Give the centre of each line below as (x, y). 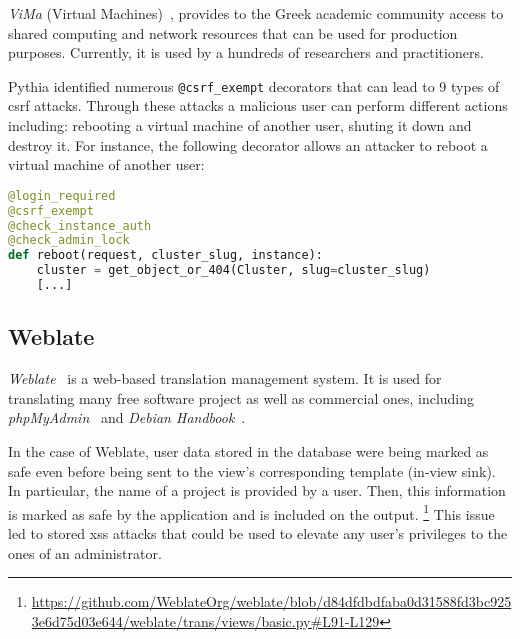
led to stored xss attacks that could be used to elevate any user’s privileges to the (258, 532)
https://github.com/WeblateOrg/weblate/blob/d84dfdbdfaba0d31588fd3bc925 (271, 601)
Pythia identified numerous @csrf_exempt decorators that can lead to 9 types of (254, 85)
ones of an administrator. (85, 552)
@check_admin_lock (69, 240)
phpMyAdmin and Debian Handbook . (127, 417)
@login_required (62, 195)
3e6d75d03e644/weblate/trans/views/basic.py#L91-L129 (205, 620)
